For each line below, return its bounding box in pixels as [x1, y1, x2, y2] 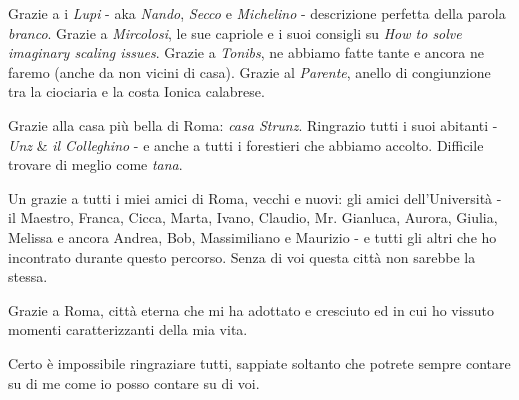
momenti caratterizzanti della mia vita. [8, 319, 248, 340]
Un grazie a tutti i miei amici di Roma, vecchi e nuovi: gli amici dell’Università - [8, 187, 502, 208]
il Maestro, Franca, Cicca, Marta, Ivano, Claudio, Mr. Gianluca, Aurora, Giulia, [8, 207, 498, 228]
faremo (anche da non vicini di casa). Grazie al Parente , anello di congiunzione [8, 61, 491, 82]
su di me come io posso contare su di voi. [8, 372, 260, 393]
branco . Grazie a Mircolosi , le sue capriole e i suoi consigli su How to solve [8, 22, 462, 43]
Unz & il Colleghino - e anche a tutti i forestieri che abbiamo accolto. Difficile [8, 134, 484, 155]
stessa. [8, 266, 48, 287]
